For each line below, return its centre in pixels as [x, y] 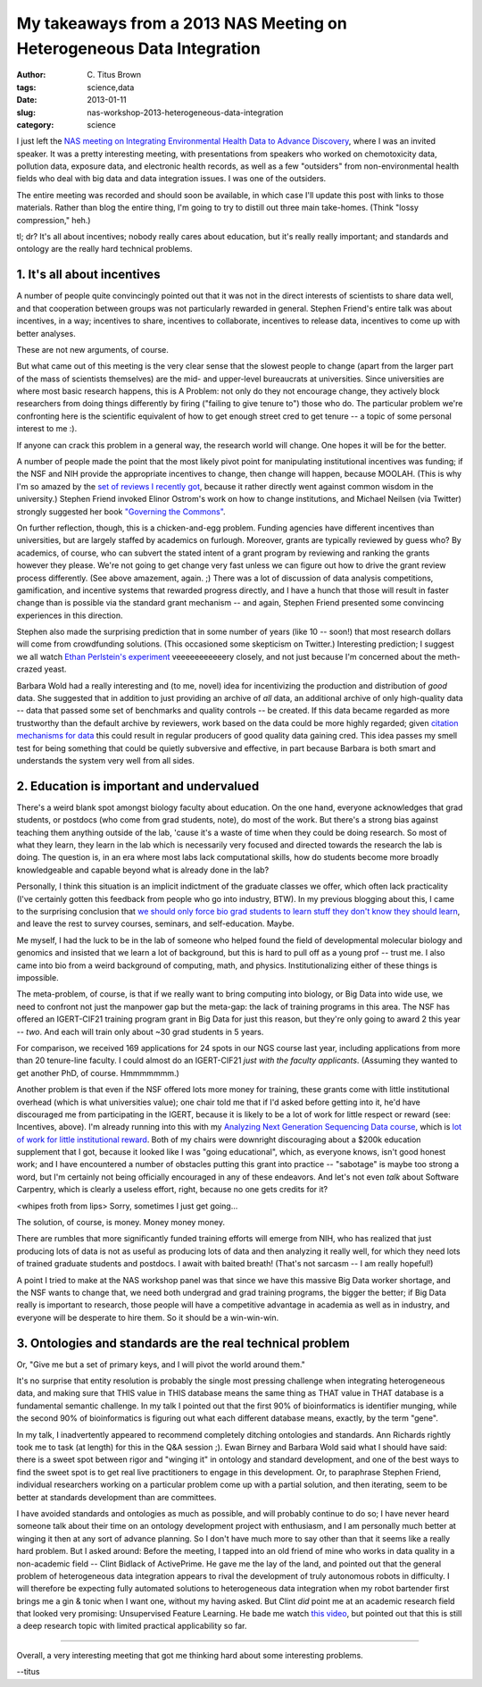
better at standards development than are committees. [116, 1497]
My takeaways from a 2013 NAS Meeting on [182, 23]
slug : [26, 113]
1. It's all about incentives [88, 275]
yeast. [55, 669]
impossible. [37, 977]
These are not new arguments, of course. [93, 349]
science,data [111, 87]
